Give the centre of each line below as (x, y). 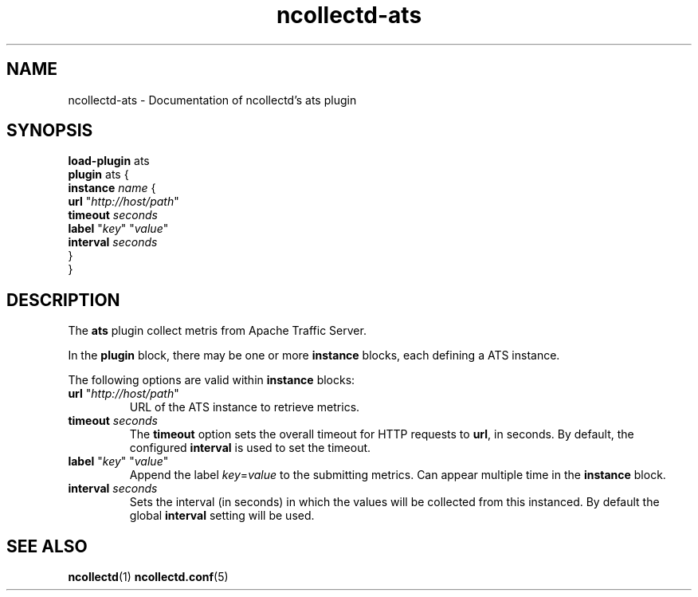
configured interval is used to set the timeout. (250, 448)
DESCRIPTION (63, 300)
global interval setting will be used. (222, 516)
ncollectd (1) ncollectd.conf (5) (148, 577)
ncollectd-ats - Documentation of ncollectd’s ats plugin (212, 100)
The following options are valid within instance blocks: (212, 380)
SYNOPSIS (50, 131)
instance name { (112, 188)
